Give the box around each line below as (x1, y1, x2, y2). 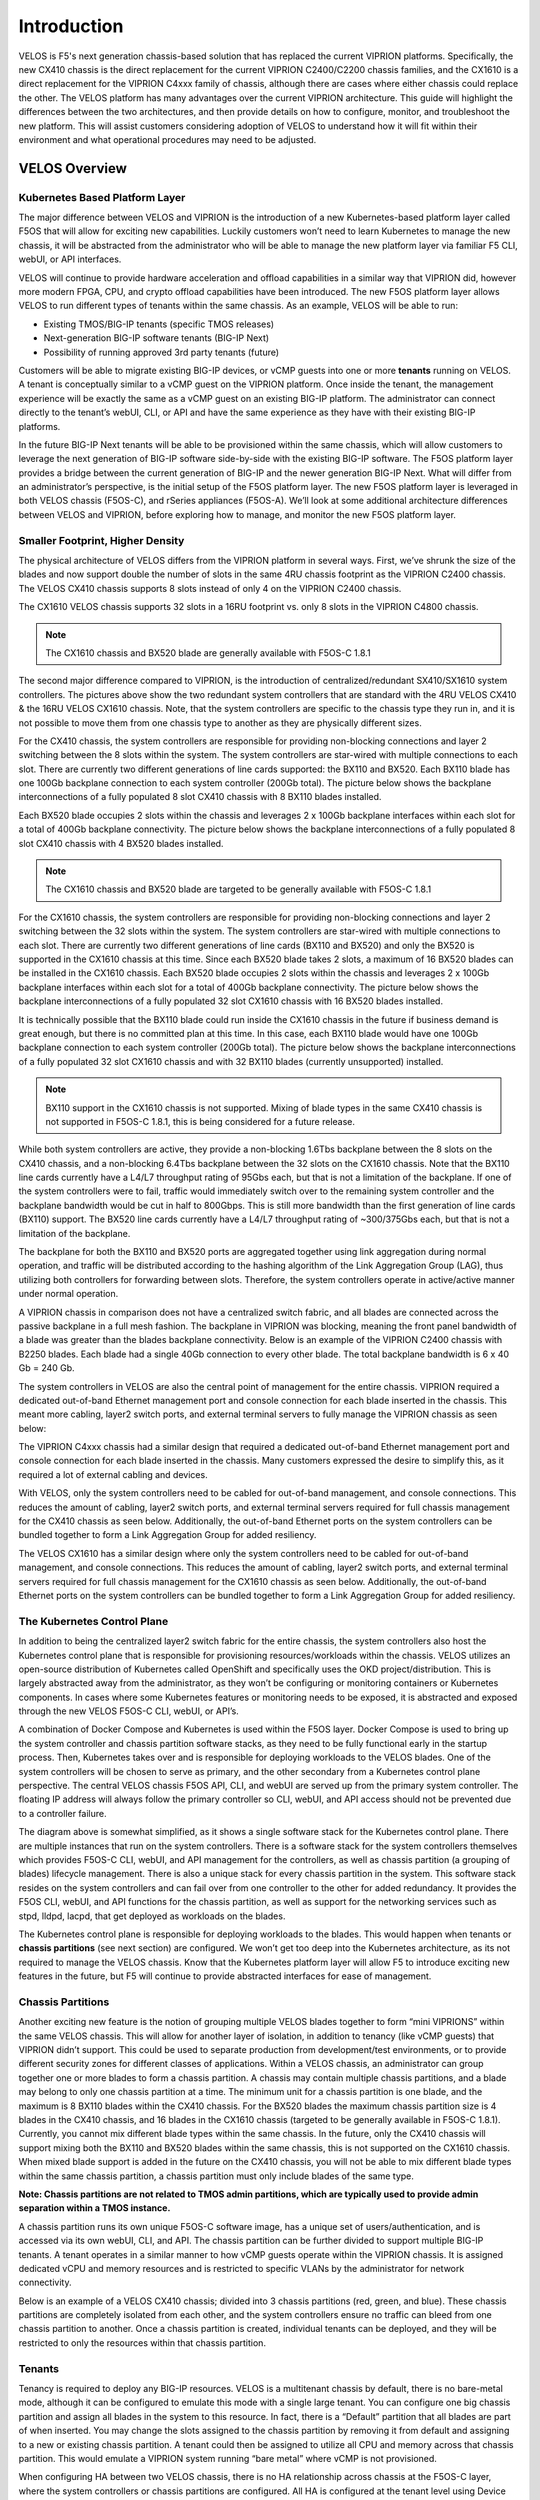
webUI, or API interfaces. (18, 253, 122, 265)
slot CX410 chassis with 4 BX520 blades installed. (18, 837, 224, 849)
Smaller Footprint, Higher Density (18, 533, 185, 547)
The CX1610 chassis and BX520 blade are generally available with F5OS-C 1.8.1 (45, 646, 371, 659)
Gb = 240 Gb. (18, 1362, 75, 1374)
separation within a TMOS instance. (18, 2202, 171, 2214)
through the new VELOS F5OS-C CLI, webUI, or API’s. (18, 1705, 239, 1717)
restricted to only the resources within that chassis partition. (18, 2336, 267, 2349)
